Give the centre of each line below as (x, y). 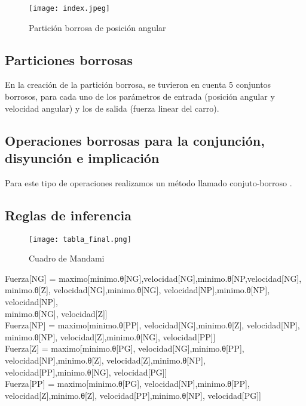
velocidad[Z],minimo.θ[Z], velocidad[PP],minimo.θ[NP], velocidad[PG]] (133, 395)
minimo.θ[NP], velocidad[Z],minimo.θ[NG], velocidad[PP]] (110, 336)
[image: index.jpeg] (70, 8)
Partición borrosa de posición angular (97, 27)
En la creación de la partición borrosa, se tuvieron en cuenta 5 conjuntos (138, 84)
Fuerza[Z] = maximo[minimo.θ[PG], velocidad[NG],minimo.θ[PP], (125, 348)
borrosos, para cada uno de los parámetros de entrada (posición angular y (140, 96)
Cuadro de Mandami (67, 258)
